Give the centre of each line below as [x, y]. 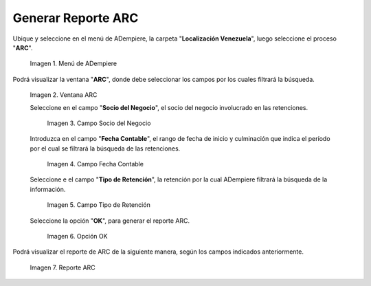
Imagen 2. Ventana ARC [64, 95]
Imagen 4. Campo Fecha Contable [95, 164]
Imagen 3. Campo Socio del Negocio [99, 123]
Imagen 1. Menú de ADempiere [73, 64]
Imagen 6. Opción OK [77, 236]
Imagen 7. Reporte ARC [63, 267]
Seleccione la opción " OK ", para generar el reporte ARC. [110, 221]
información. [48, 189]
